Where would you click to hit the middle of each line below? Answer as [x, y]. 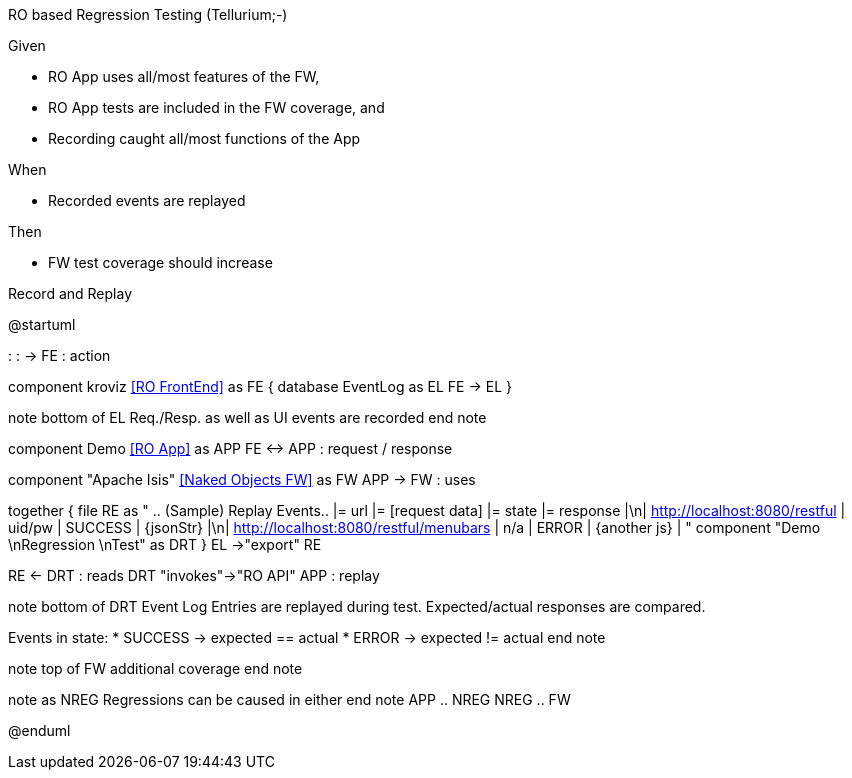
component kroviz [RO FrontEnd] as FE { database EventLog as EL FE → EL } [260, 386]
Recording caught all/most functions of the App [204, 138]
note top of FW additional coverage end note [155, 668]
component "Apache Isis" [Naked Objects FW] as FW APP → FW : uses [242, 479]
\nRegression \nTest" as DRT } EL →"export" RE [165, 544]
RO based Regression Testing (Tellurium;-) [148, 14]
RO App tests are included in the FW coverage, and [216, 107]
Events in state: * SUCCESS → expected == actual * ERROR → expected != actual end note [307, 637]
